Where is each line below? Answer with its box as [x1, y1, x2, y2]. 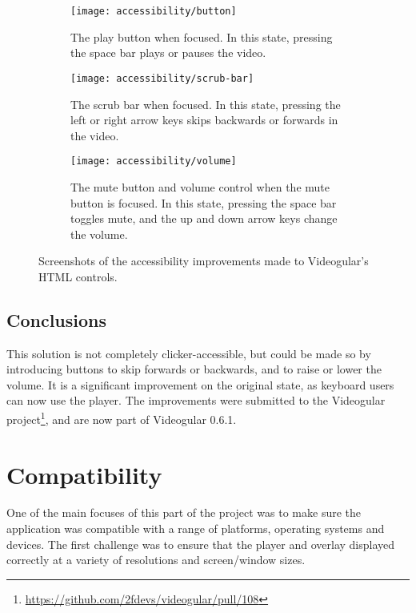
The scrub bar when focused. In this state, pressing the [70, 95, 341, 112]
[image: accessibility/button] [70, 6, 237, 17]
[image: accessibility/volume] [70, 155, 237, 167]
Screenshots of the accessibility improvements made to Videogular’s [38, 252, 369, 269]
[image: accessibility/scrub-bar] [70, 72, 254, 84]
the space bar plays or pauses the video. [70, 44, 266, 61]
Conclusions [6, 307, 107, 332]
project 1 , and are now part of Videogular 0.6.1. [6, 409, 237, 427]
